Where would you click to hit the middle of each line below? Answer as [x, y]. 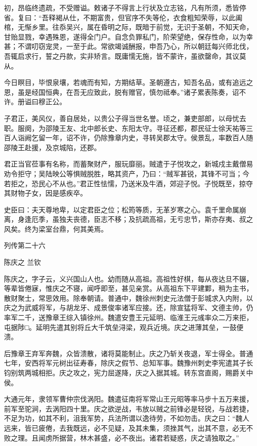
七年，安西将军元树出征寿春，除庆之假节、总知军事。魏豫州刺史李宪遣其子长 [128, 363]
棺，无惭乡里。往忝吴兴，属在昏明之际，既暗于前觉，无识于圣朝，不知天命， [128, 27]
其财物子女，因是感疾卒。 [45, 193]
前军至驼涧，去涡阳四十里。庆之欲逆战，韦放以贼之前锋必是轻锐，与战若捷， [128, 408]
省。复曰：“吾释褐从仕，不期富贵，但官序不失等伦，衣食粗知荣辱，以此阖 [123, 17]
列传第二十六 [25, 245]
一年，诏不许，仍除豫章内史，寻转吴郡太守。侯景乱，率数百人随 [149, 138]
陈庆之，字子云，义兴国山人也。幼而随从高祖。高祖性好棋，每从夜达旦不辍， [128, 278]
